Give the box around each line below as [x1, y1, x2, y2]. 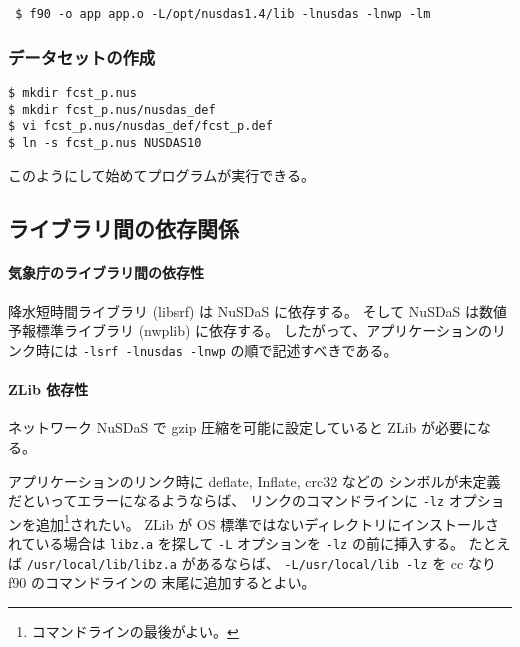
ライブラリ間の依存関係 [8, 213, 239, 244]
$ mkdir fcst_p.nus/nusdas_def [8, 102, 216, 117]
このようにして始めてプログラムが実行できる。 [8, 164, 315, 185]
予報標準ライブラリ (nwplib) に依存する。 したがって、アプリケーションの [8, 320, 493, 341]
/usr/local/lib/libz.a [26, 557, 178, 572]
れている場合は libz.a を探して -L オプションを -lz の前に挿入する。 [8, 533, 464, 553]
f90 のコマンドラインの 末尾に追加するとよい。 [8, 572, 316, 593]
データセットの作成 [8, 44, 156, 69]
